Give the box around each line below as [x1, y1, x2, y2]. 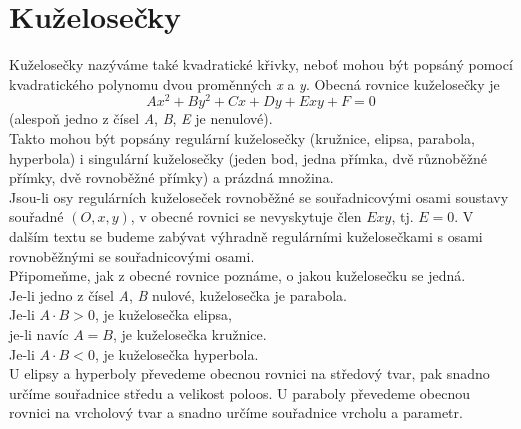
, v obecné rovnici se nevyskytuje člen [130, 206, 362, 227]
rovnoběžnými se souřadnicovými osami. [9, 245, 255, 266]
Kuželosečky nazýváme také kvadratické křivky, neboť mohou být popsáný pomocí [9, 54, 513, 75]
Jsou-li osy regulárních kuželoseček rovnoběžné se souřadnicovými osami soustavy [9, 186, 509, 207]
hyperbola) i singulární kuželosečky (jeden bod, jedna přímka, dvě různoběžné [9, 147, 487, 168]
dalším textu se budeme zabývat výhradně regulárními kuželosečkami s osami [9, 225, 483, 246]
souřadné [9, 206, 64, 227]
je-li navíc [9, 323, 69, 344]
